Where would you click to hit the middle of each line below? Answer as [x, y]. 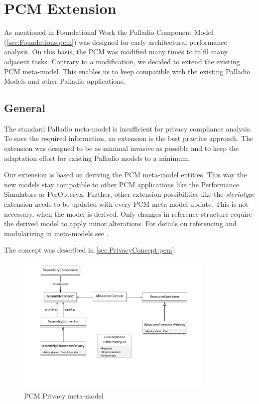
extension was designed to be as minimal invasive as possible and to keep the [122, 148]
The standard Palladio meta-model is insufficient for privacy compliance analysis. [128, 128]
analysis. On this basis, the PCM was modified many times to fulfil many [116, 52]
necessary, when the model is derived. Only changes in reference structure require [128, 213]
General [25, 108]
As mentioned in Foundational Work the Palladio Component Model [109, 32]
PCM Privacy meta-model [64, 396]
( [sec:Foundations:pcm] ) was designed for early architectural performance [116, 42]
